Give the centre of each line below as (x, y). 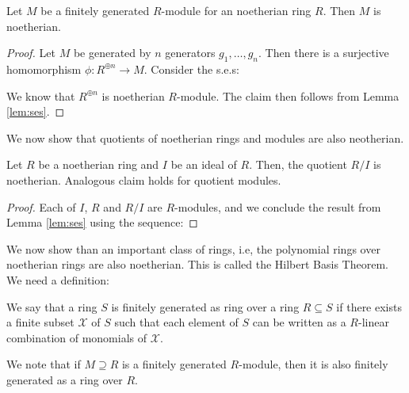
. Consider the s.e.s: (191, 69)
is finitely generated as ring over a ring (205, 306)
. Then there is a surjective (324, 53)
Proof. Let (31, 53)
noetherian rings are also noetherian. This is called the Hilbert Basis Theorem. (197, 264)
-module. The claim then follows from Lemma (288, 95)
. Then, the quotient (298, 164)
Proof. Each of (41, 206)
